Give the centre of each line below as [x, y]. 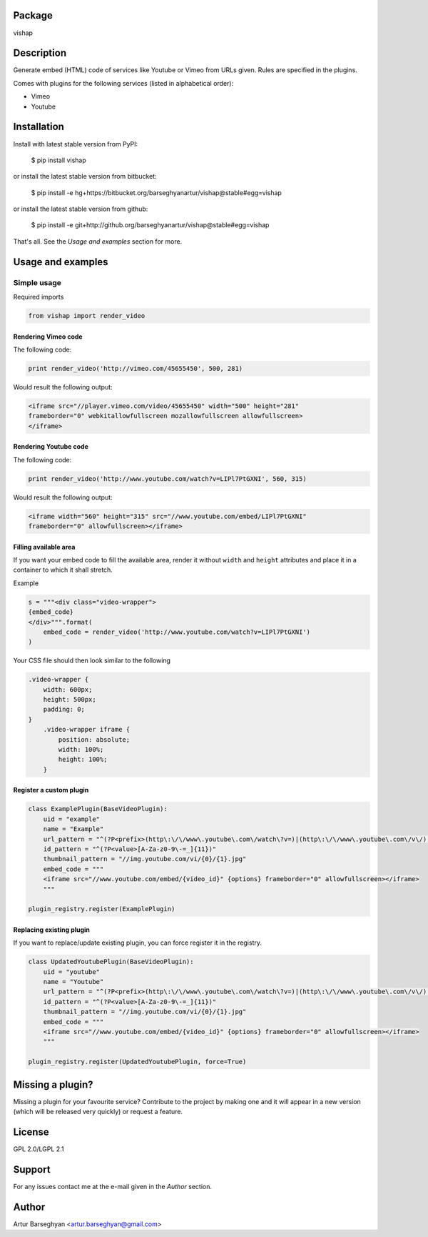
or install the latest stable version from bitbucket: [85, 177]
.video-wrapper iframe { [87, 730]
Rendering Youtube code [51, 447]
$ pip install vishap [59, 160]
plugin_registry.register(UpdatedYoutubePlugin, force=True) [137, 1062]
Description [40, 53]
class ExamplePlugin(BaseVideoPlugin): [98, 809]
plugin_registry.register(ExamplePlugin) [102, 909]
